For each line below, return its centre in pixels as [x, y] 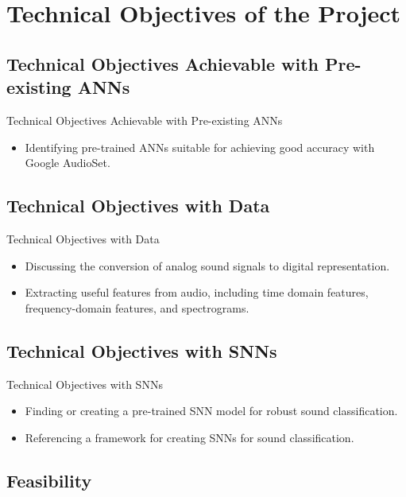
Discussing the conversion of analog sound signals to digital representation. [207, 265]
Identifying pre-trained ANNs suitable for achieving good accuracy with [200, 147]
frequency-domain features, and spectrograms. [137, 307]
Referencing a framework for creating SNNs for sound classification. [189, 437]
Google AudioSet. [68, 163]
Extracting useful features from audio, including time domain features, [197, 292]
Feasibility [49, 480]
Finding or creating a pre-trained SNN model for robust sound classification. [211, 411]
